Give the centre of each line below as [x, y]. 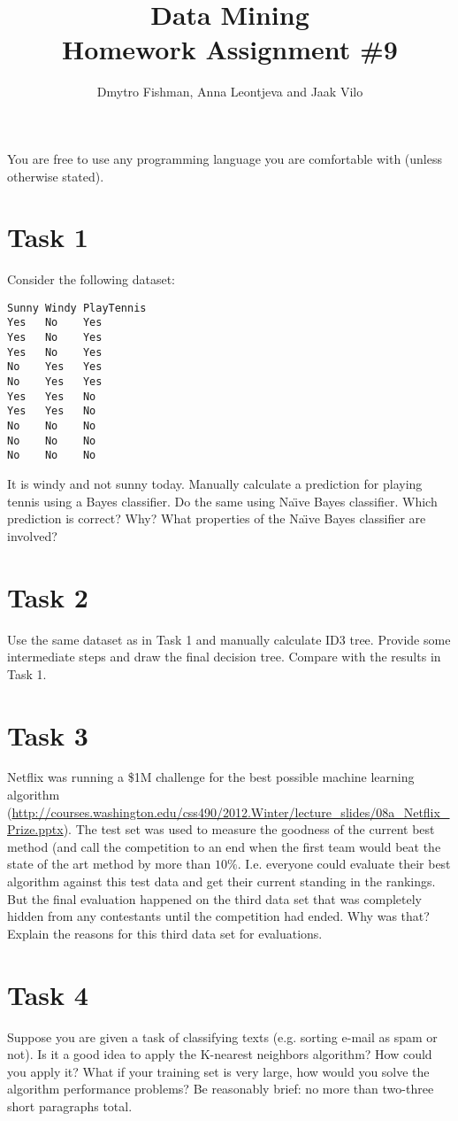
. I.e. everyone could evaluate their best [344, 864]
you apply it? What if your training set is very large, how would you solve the [218, 1071]
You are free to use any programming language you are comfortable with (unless [225, 158]
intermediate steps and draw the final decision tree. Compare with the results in [224, 657]
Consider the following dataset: [91, 279]
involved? [32, 535]
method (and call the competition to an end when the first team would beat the [224, 846]
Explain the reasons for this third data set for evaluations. [165, 933]
